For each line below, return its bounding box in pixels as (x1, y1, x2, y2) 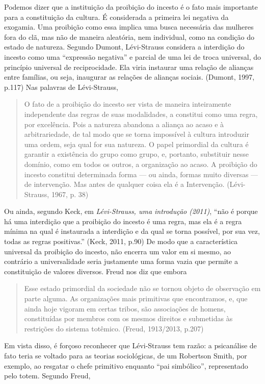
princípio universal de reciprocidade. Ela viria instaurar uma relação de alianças (4, 61, 254, 72)
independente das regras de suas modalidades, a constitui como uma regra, (24, 108, 258, 119)
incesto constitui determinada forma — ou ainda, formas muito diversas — (24, 169, 258, 179)
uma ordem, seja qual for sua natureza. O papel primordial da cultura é (24, 138, 249, 149)
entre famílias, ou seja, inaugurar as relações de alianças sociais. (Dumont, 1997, (4, 71, 255, 82)
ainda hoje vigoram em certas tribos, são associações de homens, (24, 303, 226, 314)
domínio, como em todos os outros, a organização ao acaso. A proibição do (24, 158, 257, 169)
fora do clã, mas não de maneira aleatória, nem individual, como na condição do (4, 31, 254, 42)
